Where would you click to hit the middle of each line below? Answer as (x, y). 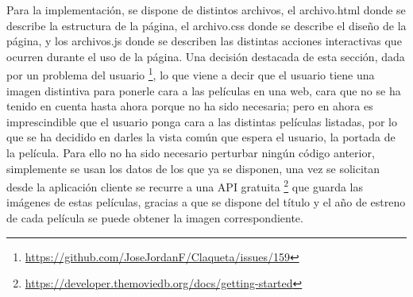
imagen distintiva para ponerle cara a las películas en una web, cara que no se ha (204, 90)
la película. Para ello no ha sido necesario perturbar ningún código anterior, (191, 152)
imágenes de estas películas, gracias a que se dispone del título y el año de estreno (206, 202)
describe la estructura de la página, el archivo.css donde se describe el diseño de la (206, 25)
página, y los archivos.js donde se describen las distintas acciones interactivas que (204, 41)
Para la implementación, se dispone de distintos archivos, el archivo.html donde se (206, 10)
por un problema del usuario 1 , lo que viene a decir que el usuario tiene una (191, 74)
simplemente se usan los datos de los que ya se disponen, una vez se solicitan (193, 168)
